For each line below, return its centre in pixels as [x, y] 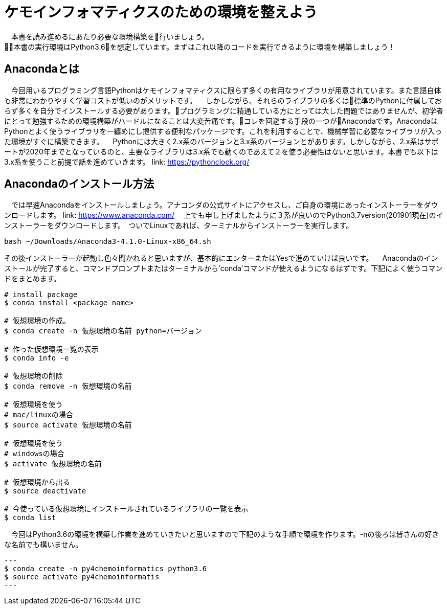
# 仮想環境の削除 [33, 376]
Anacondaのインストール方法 [79, 184]
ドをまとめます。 [32, 279]
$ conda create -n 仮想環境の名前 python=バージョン [103, 331]
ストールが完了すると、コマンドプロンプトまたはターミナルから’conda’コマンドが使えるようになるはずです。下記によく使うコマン [223, 268]
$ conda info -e [37, 358]
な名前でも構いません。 [43, 545]
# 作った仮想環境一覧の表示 [51, 349]
